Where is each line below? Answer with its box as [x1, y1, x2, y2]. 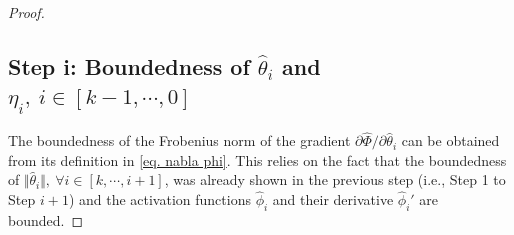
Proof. [8, 2, 45, 22]
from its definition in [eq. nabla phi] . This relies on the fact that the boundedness [8, 149, 507, 170]
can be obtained [401, 130, 500, 151]
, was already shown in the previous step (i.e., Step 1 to [164, 169, 506, 190]
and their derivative [272, 189, 394, 210]
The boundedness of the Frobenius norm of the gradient [8, 130, 351, 151]
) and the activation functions [68, 189, 251, 210]
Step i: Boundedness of [8, 50, 250, 81]
